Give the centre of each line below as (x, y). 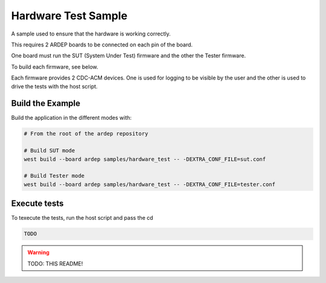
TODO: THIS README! (55, 263)
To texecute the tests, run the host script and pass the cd (82, 218)
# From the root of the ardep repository (86, 134)
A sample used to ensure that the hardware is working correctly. (91, 34)
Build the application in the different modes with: (72, 118)
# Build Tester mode (54, 176)
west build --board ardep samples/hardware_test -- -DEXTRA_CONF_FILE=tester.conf (150, 184)
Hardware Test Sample (69, 16)
